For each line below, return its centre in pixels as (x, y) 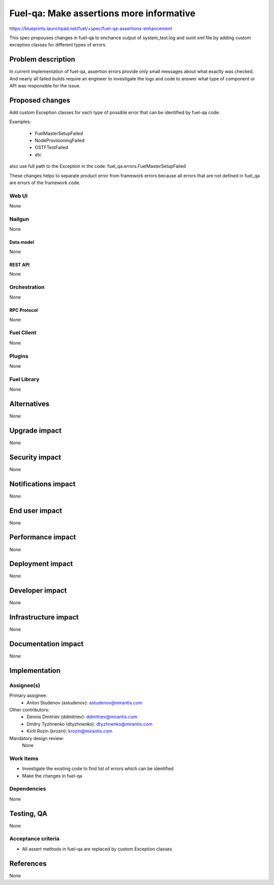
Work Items (24, 758)
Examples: (20, 122)
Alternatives (29, 404)
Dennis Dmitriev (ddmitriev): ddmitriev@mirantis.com (82, 717)
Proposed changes (40, 100)
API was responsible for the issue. (45, 86)
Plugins (19, 356)
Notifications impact (42, 484)
